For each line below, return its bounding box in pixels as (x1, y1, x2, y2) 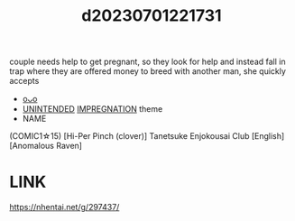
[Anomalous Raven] (9, 141, 83, 152)
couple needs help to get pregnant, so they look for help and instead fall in (9, 56, 286, 68)
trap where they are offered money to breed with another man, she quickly (9, 66, 287, 77)
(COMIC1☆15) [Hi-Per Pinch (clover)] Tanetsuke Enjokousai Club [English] (9, 131, 285, 142)
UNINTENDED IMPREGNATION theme (22, 104, 163, 115)
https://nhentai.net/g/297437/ (9, 202, 120, 213)
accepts (9, 76, 40, 87)
